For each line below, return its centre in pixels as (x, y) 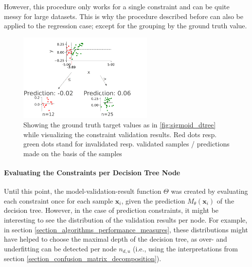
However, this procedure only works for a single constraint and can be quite (117, 6)
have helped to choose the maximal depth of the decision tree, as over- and (116, 239)
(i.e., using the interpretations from (185, 248)
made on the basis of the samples (73, 153)
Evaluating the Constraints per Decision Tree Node (92, 173)
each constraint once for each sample (59, 200)
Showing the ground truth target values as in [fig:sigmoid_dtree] (120, 125)
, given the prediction (153, 200)
